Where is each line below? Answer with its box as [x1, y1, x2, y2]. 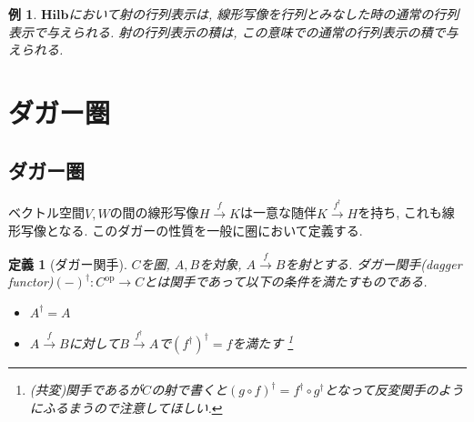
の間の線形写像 [109, 203, 199, 222]
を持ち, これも [358, 203, 442, 222]
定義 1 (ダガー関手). [8, 254, 127, 273]
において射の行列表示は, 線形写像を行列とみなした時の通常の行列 [68, 5, 459, 23]
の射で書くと [151, 380, 228, 399]
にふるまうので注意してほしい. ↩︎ [29, 397, 223, 417]
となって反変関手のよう [324, 380, 464, 399]
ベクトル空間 [8, 203, 85, 222]
